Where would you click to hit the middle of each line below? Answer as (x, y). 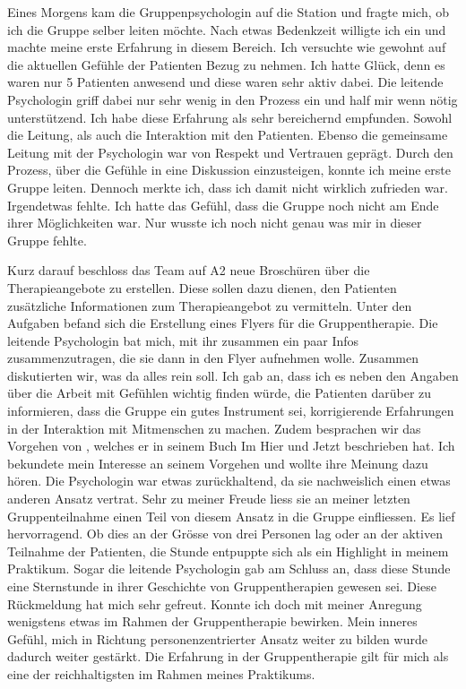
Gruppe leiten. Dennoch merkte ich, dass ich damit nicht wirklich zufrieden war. (228, 187)
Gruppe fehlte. (47, 240)
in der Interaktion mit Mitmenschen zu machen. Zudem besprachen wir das (214, 428)
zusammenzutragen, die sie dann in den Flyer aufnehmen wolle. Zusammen (213, 358)
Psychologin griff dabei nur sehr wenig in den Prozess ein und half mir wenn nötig (233, 99)
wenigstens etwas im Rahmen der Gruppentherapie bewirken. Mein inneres (212, 621)
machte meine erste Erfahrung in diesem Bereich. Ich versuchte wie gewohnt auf (227, 47)
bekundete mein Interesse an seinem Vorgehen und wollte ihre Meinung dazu (218, 463)
